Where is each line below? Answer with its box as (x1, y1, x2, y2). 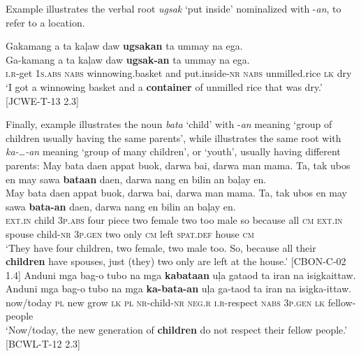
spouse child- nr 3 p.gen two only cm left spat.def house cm (6, 226, 254, 241)
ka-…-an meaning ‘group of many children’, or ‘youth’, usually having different (6, 144, 341, 159)
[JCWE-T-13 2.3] (6, 93, 79, 108)
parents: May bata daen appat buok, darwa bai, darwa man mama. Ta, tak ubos (6, 157, 351, 172)
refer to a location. (6, 15, 85, 29)
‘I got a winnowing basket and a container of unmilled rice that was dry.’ (6, 79, 323, 94)
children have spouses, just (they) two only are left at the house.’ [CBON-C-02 (6, 254, 346, 269)
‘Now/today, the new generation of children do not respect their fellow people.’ (6, 322, 348, 337)
